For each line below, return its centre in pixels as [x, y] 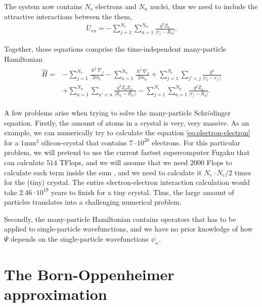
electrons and [116, 6]
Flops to [219, 162]
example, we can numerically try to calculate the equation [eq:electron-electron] [127, 132]
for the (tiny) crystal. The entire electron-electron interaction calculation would [127, 182]
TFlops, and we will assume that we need [124, 162]
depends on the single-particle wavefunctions [80, 239]
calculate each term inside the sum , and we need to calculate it [103, 172]
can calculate [24, 162]
